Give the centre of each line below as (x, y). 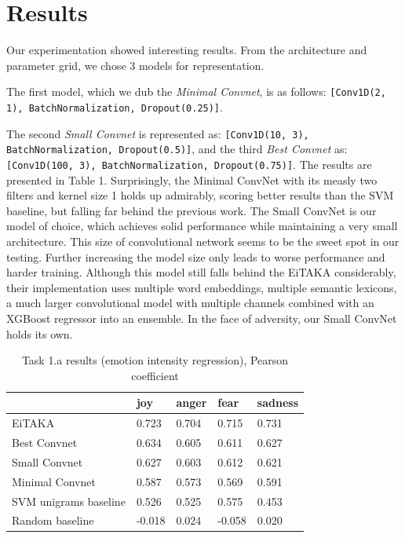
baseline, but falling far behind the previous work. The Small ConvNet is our (192, 210)
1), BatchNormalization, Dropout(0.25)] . (115, 106)
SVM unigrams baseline (69, 501)
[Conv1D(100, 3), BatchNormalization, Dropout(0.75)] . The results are (189, 164)
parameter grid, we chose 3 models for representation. (135, 65)
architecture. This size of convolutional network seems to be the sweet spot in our (203, 241)
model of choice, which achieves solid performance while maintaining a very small (202, 226)
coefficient (155, 375)
